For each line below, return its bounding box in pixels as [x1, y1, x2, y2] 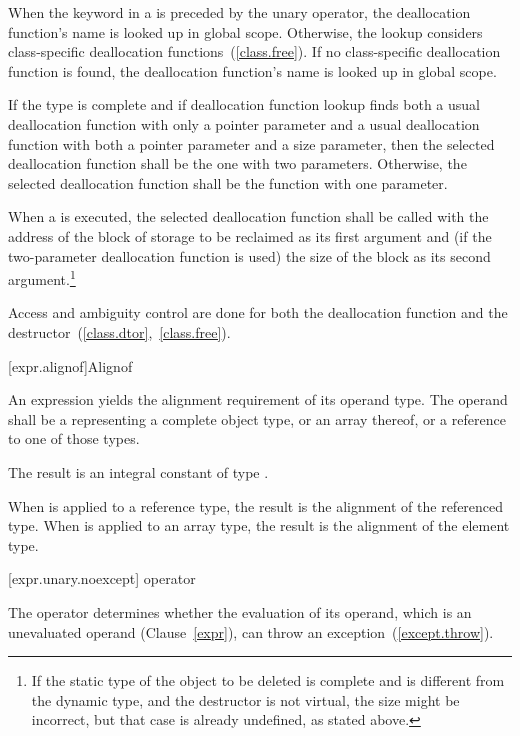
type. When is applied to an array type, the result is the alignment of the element [8, 515, 510, 536]
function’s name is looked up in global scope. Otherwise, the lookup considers [8, 21, 483, 42]
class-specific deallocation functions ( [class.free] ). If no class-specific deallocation [8, 41, 501, 62]
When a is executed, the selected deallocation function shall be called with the [8, 206, 489, 227]
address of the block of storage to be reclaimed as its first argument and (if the [8, 225, 492, 246]
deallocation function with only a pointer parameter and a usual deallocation [8, 113, 480, 134]
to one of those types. [8, 428, 140, 449]
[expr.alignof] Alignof [8, 355, 133, 376]
